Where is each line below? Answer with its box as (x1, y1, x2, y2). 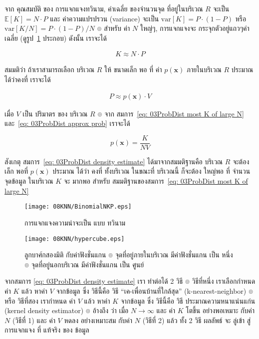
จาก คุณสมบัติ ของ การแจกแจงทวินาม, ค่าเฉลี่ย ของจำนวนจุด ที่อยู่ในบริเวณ (4, 3, 203, 13)
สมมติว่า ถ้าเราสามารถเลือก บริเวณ (4, 64, 95, 75)
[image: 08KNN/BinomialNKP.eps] (24, 203, 132, 211)
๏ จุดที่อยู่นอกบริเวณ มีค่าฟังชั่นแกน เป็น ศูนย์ (24, 259, 144, 269)
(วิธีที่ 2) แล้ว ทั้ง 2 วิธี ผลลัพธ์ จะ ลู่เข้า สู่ (142, 315, 251, 325)
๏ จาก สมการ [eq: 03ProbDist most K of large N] (97, 108, 244, 118)
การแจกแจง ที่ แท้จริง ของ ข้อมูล (4, 325, 89, 335)
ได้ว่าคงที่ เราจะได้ (4, 74, 51, 84)
